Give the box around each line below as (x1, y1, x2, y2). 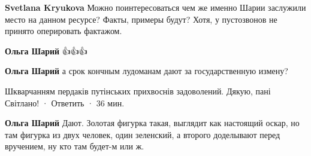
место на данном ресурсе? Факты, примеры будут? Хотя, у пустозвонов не (5, 13, 277, 25)
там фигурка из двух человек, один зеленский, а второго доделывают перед (5, 128, 280, 140)
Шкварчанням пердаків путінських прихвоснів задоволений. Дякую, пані (5, 84, 271, 97)
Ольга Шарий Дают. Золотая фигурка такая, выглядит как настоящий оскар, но (5, 117, 300, 129)
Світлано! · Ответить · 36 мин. (5, 96, 125, 109)
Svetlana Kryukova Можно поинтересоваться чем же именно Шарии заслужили (5, 1, 306, 13)
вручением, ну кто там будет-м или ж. (5, 140, 144, 152)
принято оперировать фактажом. (5, 25, 122, 37)
